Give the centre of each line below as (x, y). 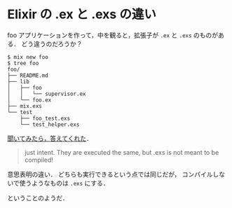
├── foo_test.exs (45, 118)
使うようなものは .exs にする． (64, 183)
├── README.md (28, 75)
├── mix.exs (25, 106)
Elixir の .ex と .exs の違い (82, 14)
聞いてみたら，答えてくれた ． (50, 138)
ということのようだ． (38, 197)
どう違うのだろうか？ (52, 43)
